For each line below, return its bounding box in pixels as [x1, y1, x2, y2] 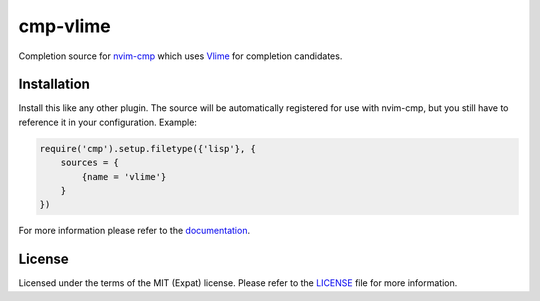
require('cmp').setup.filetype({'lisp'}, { [39, 143, 257, 154]
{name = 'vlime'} [81, 171, 167, 182]
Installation [18, 76, 90, 93]
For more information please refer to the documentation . [18, 225, 250, 237]
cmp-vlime [18, 15, 112, 37]
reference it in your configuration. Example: [18, 116, 197, 128]
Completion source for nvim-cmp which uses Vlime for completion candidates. [18, 50, 343, 62]
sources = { [60, 157, 120, 169]
